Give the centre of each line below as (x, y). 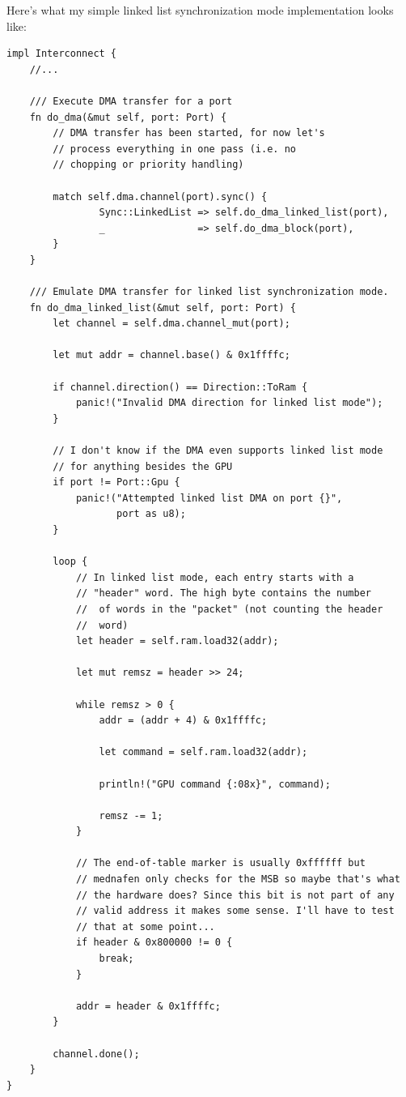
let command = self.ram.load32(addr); (203, 752)
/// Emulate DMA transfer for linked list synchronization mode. (209, 292)
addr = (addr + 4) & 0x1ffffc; (183, 721)
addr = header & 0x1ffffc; (148, 1006)
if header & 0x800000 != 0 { (154, 943)
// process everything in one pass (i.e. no (174, 149)
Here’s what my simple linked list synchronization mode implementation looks (200, 10)
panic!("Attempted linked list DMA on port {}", (209, 498)
